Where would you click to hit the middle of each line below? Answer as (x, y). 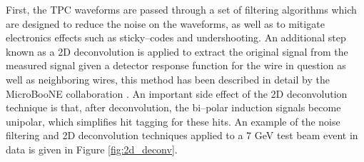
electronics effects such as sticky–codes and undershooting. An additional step (176, 37)
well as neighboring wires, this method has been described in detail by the (168, 79)
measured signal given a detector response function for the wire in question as (176, 65)
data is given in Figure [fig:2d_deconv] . (92, 149)
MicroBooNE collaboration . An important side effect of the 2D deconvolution (177, 93)
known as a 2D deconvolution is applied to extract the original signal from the (177, 51)
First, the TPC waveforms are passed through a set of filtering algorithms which (181, 9)
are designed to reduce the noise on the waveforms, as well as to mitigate (165, 23)
